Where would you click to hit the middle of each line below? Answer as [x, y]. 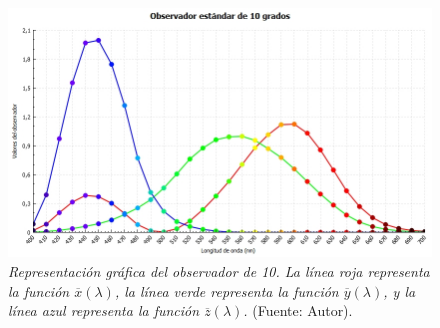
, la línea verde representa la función [226, 290]
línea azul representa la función [104, 310]
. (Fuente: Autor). [298, 310]
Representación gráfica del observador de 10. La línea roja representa [219, 271]
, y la [399, 290]
